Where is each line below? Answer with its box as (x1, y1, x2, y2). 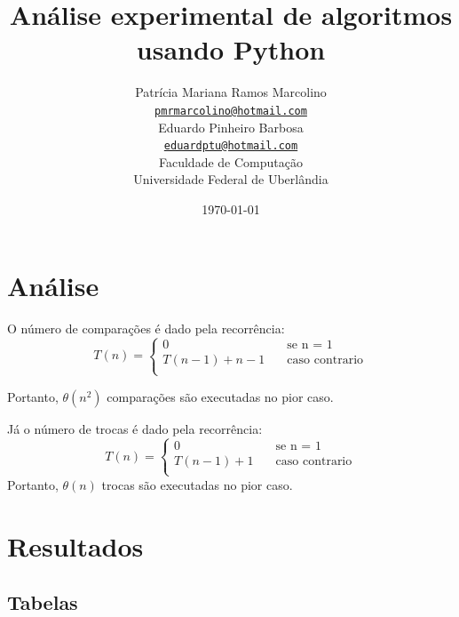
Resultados (7, 527, 144, 564)
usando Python (136, 31, 326, 68)
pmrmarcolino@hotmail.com (154, 104, 307, 117)
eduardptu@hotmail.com (163, 140, 298, 153)
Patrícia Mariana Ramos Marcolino (135, 83, 327, 101)
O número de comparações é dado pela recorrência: (7, 318, 285, 337)
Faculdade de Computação (159, 152, 303, 171)
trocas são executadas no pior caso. (101, 475, 293, 493)
